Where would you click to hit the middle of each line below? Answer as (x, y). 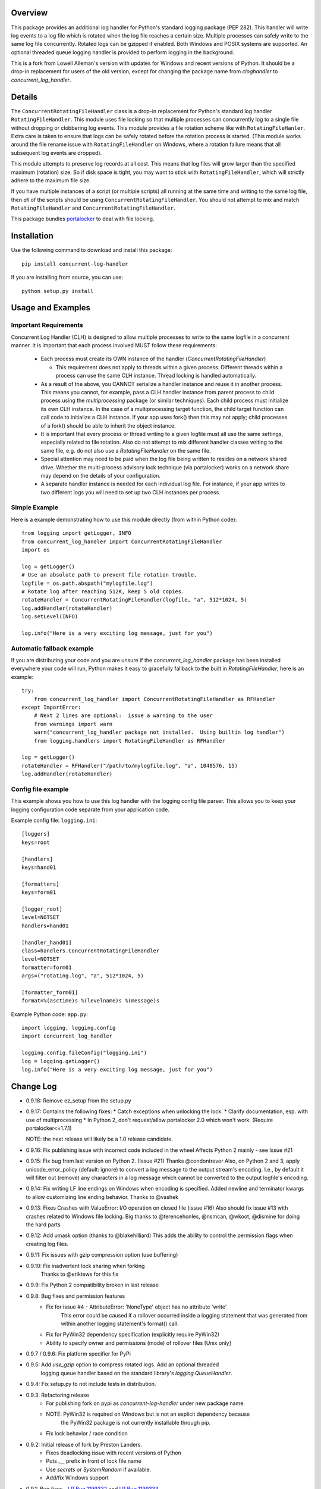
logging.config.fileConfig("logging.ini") (84, 1053)
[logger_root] (42, 909)
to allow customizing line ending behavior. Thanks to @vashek (102, 1197)
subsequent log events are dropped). (56, 152)
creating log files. (47, 1244)
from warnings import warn (73, 724)
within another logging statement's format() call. (120, 1323)
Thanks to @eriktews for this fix (80, 1274)
